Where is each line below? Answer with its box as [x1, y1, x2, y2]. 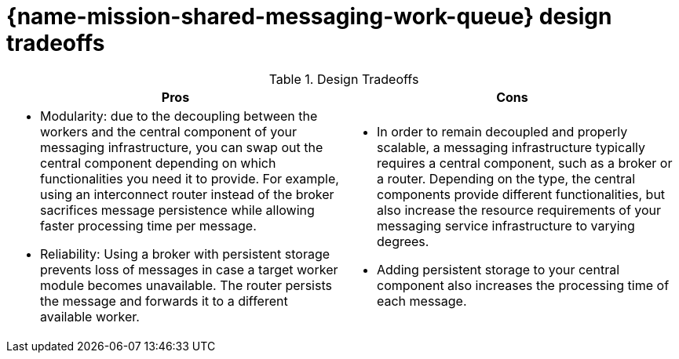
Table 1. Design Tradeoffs [268, 71, 419, 87]
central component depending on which [40, 154, 276, 171]
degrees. [377, 233, 429, 249]
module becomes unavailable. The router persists [40, 277, 332, 293]
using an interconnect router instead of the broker [40, 186, 334, 202]
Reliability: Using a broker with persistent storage [40, 245, 330, 262]
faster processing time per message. [40, 217, 257, 234]
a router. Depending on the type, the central [377, 170, 636, 187]
